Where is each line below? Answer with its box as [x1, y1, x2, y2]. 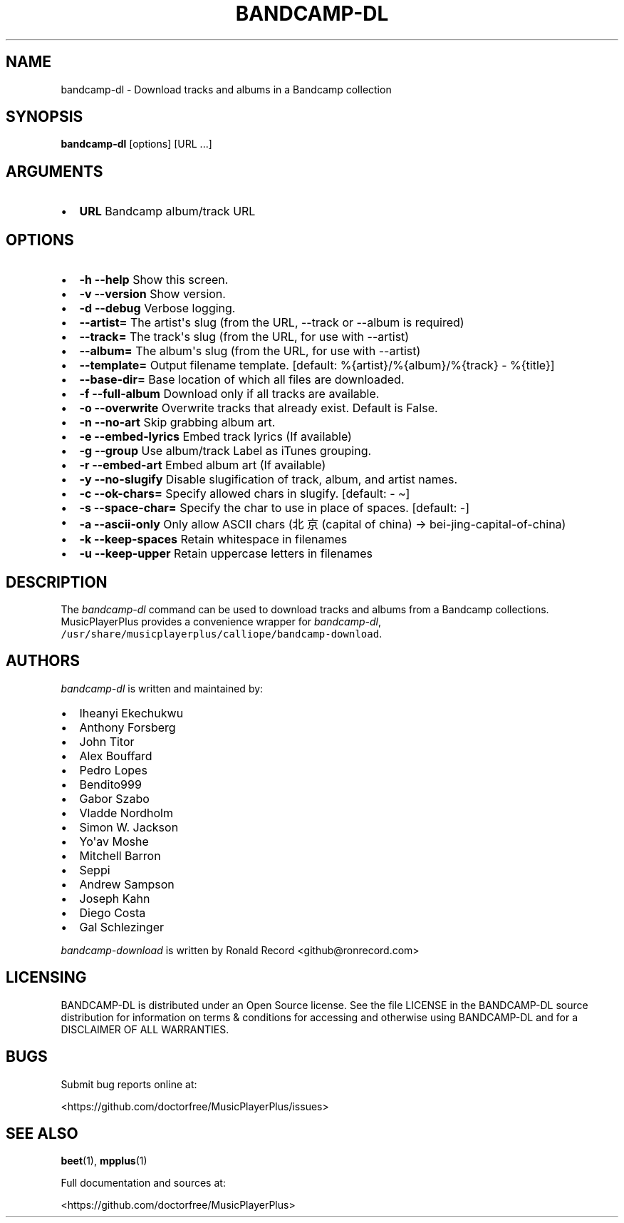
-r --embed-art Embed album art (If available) [79, 458, 326, 473]
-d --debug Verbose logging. [79, 301, 236, 316]
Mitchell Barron [79, 848, 161, 863]
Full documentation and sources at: [61, 1177, 226, 1189]
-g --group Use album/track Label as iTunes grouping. [79, 444, 372, 459]
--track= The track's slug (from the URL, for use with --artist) [79, 329, 410, 344]
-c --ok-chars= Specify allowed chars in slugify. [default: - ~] [79, 486, 410, 501]
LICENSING [6, 968, 87, 987]
